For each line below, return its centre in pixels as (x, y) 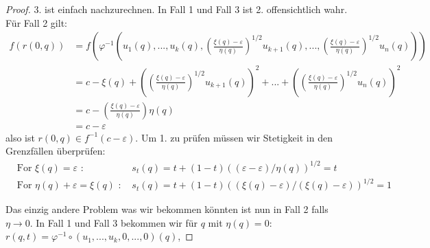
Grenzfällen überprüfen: (56, 151)
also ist (20, 137)
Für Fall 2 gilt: (36, 22)
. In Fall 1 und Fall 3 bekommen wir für (114, 222)
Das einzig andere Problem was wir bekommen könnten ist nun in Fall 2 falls (167, 209)
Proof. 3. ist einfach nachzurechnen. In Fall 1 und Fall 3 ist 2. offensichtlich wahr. (177, 9)
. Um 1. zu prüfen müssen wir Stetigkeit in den (234, 137)
